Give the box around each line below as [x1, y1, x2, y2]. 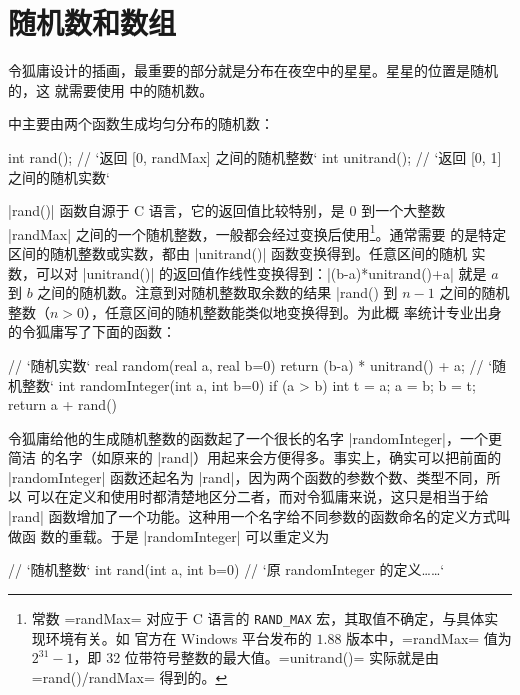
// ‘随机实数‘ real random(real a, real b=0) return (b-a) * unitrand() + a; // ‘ [8, 354, 493, 375]
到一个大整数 [361, 200, 446, 221]
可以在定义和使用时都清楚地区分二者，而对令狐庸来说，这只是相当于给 [26, 486, 489, 507]
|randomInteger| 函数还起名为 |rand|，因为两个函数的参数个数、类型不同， [8, 466, 487, 487]
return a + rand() [8, 394, 118, 415]
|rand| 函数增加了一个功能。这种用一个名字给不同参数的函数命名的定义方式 [8, 506, 497, 527]
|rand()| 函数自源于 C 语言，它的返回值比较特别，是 [8, 200, 345, 221]
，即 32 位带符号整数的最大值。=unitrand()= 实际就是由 [73, 647, 440, 668]
